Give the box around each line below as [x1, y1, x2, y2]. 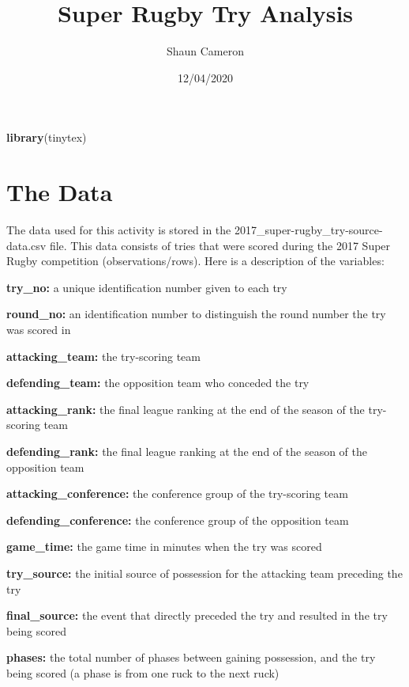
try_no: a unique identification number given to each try [6, 279, 287, 295]
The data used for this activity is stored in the [6, 222, 231, 238]
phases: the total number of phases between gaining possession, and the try [6, 649, 376, 666]
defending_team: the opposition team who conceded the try [6, 374, 310, 391]
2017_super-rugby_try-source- [234, 222, 383, 238]
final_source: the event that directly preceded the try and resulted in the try [6, 607, 388, 624]
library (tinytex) [6, 129, 87, 146]
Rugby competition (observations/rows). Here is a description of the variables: [6, 252, 385, 269]
